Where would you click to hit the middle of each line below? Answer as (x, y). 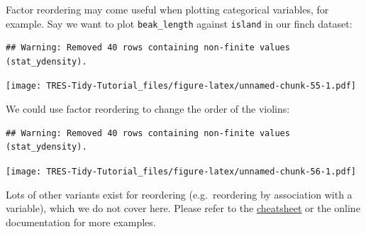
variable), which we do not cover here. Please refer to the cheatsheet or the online (183, 208)
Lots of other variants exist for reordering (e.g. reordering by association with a (179, 194)
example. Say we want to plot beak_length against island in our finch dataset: (179, 23)
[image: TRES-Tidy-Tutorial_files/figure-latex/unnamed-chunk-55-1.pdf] (181, 86)
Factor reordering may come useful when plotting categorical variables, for (167, 9)
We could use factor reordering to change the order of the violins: (148, 109)
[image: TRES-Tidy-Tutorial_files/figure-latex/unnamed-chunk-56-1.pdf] (181, 171)
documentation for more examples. (81, 222)
